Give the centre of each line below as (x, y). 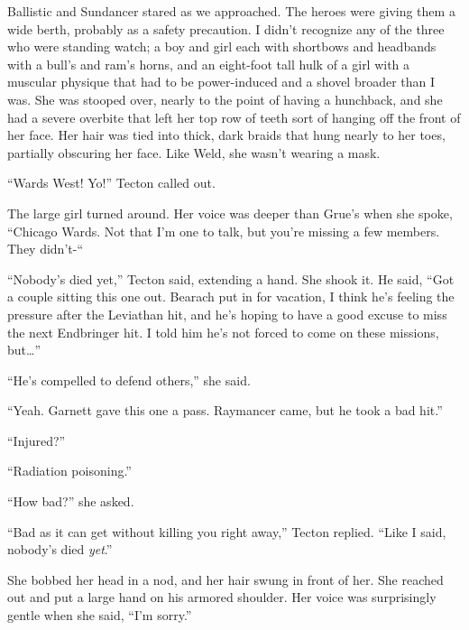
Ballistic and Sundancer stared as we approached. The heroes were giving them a (231, 11)
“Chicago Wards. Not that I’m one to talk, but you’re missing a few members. (224, 231)
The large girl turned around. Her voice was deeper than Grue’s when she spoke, (230, 213)
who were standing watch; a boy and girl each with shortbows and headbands (222, 46)
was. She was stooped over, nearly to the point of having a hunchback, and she (225, 99)
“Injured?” (37, 440)
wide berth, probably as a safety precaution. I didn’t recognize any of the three (226, 28)
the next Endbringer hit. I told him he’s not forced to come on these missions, (223, 332)
